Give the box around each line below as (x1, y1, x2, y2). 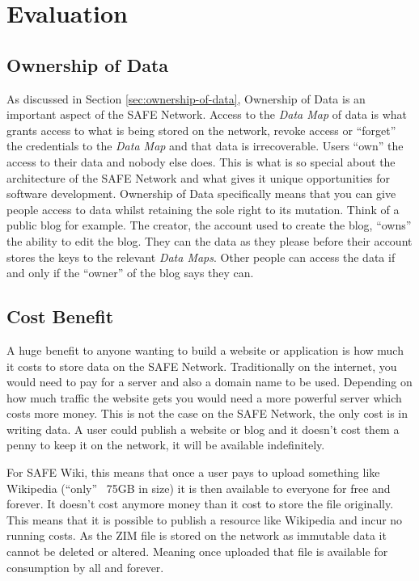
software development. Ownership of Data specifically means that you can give (6, 185, 396, 202)
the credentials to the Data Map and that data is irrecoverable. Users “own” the (6, 137, 404, 154)
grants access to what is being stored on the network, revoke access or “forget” (6, 121, 396, 138)
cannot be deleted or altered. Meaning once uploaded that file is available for (6, 543, 388, 560)
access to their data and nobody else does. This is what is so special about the (6, 153, 396, 170)
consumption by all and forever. (6, 558, 164, 575)
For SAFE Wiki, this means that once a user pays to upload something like (6, 464, 380, 481)
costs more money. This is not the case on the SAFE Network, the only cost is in (6, 405, 408, 422)
